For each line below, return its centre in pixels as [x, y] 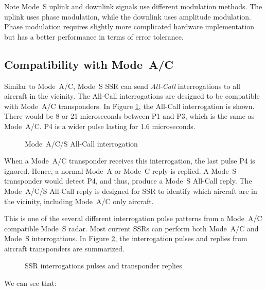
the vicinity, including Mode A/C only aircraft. [79, 201]
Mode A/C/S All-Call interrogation [81, 143]
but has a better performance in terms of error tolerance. [94, 36]
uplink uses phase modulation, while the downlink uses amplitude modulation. [128, 16]
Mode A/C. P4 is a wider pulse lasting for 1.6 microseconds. [100, 126]
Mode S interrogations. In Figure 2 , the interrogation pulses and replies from [126, 238]
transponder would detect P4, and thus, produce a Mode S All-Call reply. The [128, 181]
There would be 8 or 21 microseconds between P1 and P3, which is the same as [129, 116]
